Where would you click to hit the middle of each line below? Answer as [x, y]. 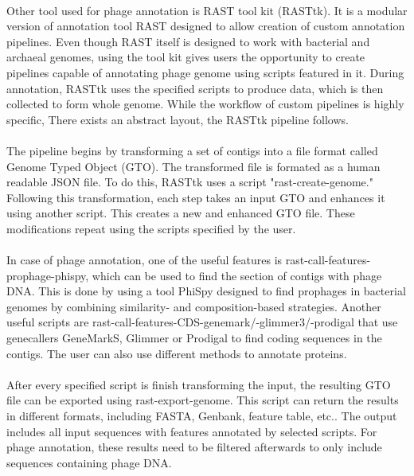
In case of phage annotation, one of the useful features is [145, 260]
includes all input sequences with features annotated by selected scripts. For [192, 431]
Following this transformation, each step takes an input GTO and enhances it [196, 197]
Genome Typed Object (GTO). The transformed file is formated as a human [193, 166]
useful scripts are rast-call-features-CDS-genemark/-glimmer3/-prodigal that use [202, 322]
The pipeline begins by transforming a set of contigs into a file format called [192, 150]
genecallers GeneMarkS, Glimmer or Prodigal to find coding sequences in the [194, 338]
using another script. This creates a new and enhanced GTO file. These [181, 213]
